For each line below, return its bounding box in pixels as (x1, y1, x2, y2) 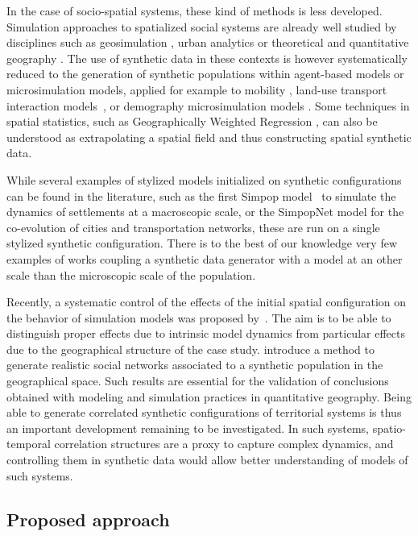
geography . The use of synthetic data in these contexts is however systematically (6, 49, 408, 66)
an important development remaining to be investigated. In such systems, (6, 419, 370, 436)
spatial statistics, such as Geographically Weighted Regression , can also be (6, 113, 378, 130)
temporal (6, 435, 51, 452)
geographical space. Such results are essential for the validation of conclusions (6, 372, 389, 389)
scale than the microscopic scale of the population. (6, 266, 256, 283)
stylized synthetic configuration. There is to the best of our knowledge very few (6, 235, 398, 251)
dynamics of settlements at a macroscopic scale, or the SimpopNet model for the (6, 203, 404, 220)
